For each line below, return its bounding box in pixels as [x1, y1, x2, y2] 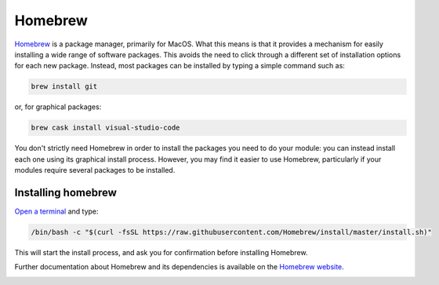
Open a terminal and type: [14, 206, 99, 216]
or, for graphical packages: [14, 102, 102, 111]
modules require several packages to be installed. [14, 166, 176, 175]
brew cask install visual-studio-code [31, 123, 180, 133]
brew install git [31, 82, 98, 91]
